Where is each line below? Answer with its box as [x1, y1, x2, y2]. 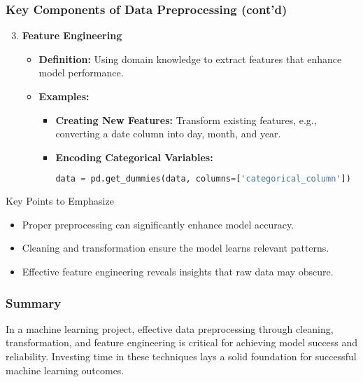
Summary [6, 294, 62, 311]
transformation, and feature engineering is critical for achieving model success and [6, 335, 358, 350]
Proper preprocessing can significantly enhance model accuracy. [22, 217, 294, 231]
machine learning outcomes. [6, 362, 124, 377]
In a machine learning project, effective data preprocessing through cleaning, [6, 321, 334, 336]
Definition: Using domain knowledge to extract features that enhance [38, 51, 342, 66]
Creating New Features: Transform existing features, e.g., [55, 112, 317, 127]
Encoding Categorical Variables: [55, 149, 213, 164]
